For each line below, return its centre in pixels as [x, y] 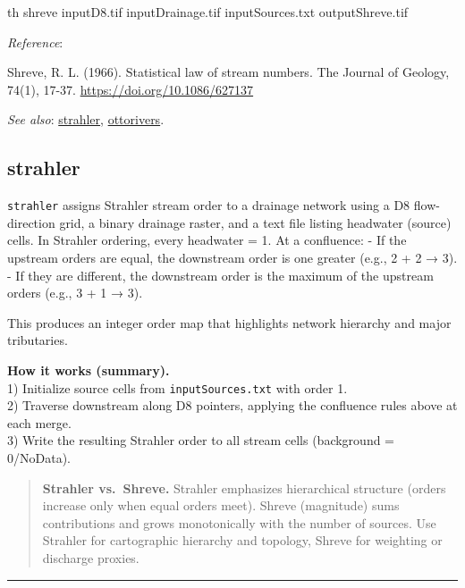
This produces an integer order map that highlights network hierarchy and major [229, 322]
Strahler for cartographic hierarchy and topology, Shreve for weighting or [242, 540]
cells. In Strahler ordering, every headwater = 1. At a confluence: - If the [207, 240]
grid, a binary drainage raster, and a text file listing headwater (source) [255, 222]
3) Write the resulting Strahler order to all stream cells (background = [201, 440]
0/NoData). [39, 458]
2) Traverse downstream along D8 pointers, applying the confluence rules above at [232, 405]
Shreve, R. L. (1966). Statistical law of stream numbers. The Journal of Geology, [228, 72]
